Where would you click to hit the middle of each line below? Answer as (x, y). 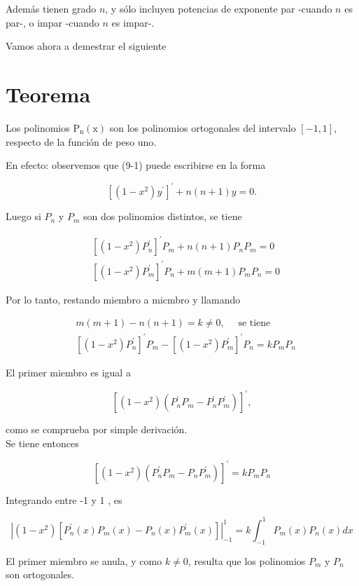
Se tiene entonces (42, 443)
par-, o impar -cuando (52, 22)
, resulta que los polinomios (247, 560)
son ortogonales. (40, 574)
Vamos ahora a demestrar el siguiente (86, 46)
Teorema (48, 94)
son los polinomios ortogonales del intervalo (203, 127)
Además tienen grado (51, 8)
